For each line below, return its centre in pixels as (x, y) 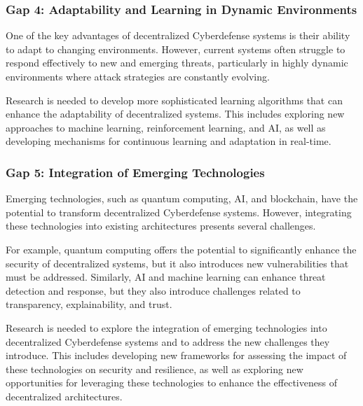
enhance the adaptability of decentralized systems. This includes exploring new (175, 114)
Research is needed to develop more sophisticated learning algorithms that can (174, 100)
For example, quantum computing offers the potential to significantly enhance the (181, 249)
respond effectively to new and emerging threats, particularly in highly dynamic (177, 63)
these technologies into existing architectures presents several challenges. (161, 226)
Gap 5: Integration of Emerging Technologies (135, 172)
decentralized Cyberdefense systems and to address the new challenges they (168, 341)
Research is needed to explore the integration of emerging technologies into (166, 327)
